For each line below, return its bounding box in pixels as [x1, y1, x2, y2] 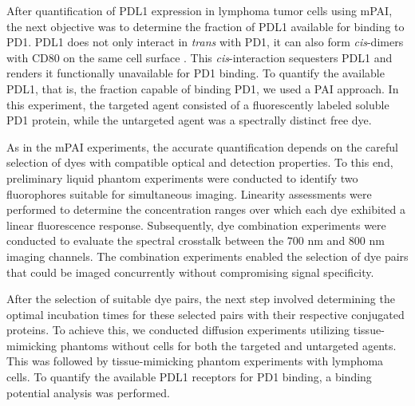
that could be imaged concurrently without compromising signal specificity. [6, 263, 374, 280]
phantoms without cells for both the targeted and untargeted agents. [60, 337, 397, 353]
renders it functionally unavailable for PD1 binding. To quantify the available [6, 65, 385, 81]
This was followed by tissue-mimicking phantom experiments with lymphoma [6, 353, 384, 369]
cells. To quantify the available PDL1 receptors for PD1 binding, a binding [6, 369, 372, 385]
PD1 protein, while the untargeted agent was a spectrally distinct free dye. [6, 112, 372, 128]
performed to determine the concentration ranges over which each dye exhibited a [6, 201, 406, 218]
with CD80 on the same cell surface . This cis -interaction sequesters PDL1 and [6, 49, 393, 65]
